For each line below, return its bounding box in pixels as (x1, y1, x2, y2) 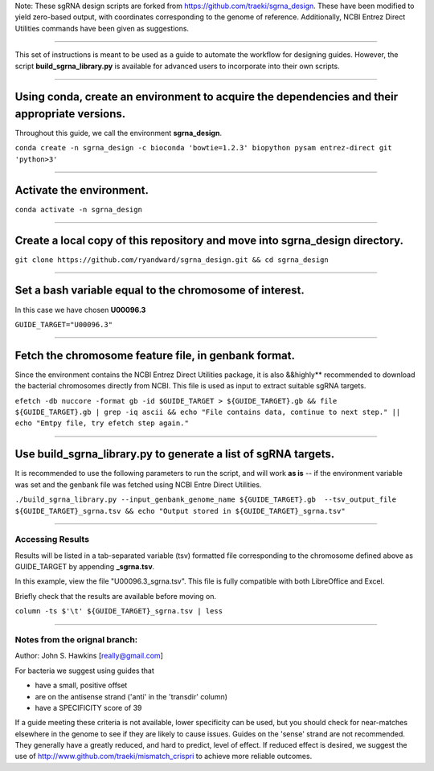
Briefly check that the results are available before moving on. (14, 591, 217, 601)
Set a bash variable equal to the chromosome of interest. (14, 284, 305, 297)
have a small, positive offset (35, 680, 128, 691)
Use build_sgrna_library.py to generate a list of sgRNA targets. (14, 447, 335, 461)
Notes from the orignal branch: (14, 634, 138, 645)
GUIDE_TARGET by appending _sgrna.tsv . (14, 562, 155, 572)
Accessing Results (14, 534, 90, 545)
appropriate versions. (14, 107, 126, 121)
